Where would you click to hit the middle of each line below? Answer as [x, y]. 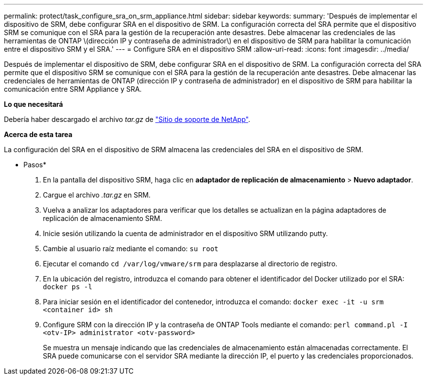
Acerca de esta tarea [38, 134]
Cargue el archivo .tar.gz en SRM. [97, 195]
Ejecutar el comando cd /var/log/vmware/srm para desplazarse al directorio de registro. [190, 264]
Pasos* [35, 165]
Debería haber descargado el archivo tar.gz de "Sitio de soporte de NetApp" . [127, 119]
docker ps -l [68, 287]
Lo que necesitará [34, 104]
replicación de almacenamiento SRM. [103, 218]
